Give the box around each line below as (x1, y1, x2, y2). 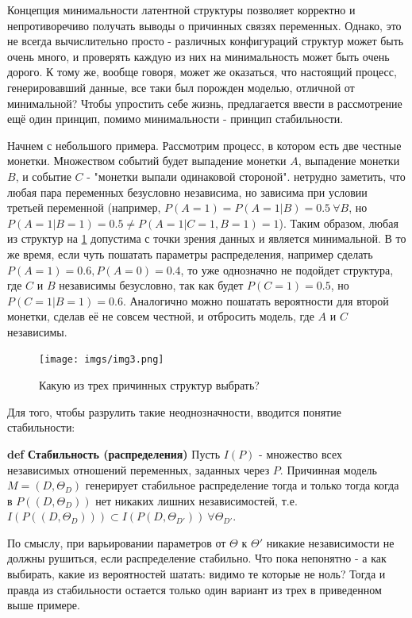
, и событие (15, 167, 71, 184)
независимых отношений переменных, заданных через (7, 461, 270, 478)
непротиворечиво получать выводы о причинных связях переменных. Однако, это (7, 17, 402, 33)
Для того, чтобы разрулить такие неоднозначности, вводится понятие (7, 403, 341, 420)
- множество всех (259, 445, 342, 462)
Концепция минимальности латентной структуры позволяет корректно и (7, 2, 356, 17)
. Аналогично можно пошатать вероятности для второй (122, 292, 389, 309)
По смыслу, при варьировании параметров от (7, 534, 226, 551)
